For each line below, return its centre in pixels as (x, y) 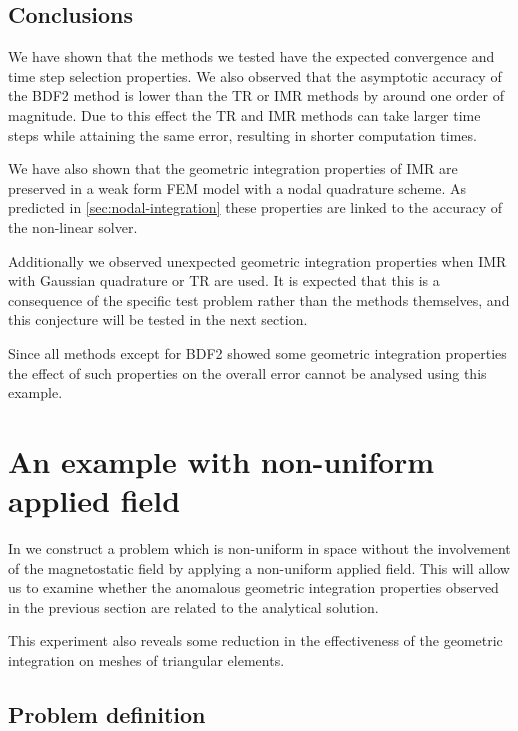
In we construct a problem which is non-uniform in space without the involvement (259, 548)
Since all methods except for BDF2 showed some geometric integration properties (257, 352)
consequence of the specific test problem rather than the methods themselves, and (259, 299)
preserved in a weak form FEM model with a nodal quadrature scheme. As (237, 187)
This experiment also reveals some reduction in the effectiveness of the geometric (255, 640)
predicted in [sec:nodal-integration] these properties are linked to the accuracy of (255, 207)
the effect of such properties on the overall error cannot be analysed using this (247, 372)
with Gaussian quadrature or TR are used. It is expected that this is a (224, 280)
